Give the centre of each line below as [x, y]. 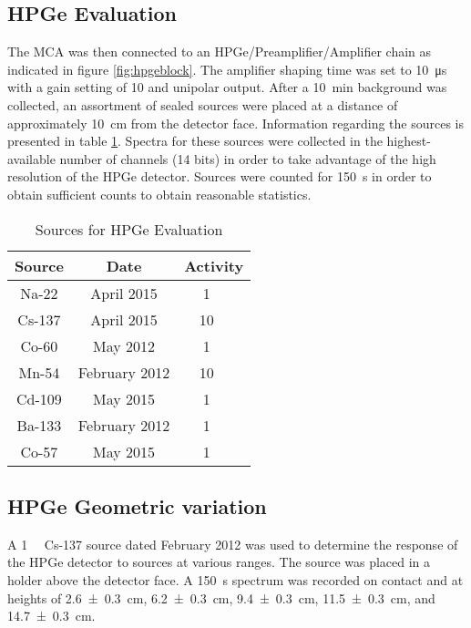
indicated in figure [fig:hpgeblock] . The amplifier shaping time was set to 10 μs [227, 69]
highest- [409, 141]
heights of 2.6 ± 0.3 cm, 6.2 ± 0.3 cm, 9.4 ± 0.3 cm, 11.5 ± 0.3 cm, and [221, 597]
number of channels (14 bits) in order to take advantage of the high [248, 158]
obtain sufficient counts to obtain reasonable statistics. [159, 194]
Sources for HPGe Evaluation [129, 229]
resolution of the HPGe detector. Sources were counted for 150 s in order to [220, 176]
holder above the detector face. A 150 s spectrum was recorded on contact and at [235, 579]
